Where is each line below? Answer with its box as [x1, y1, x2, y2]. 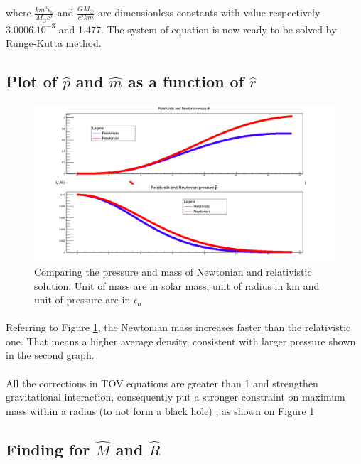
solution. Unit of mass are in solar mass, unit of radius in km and [34, 278, 320, 293]
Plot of [6, 70, 58, 92]
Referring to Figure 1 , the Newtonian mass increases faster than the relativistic [6, 320, 351, 335]
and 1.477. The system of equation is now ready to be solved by [58, 21, 337, 36]
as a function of [127, 70, 244, 92]
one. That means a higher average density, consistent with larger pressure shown [6, 333, 356, 348]
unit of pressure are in [34, 292, 131, 307]
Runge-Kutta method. [6, 36, 102, 50]
